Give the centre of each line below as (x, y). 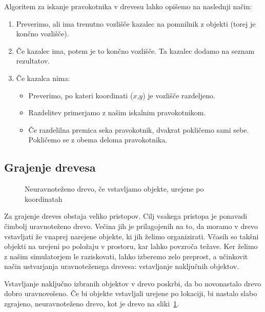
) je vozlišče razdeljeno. (179, 95)
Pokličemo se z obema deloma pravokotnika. (98, 140)
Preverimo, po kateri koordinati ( (81, 95)
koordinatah (44, 199)
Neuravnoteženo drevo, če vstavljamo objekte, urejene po (114, 189)
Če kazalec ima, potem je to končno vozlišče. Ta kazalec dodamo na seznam (135, 50)
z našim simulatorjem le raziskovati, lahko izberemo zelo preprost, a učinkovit (126, 256)
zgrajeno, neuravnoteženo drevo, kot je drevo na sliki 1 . (91, 304)
